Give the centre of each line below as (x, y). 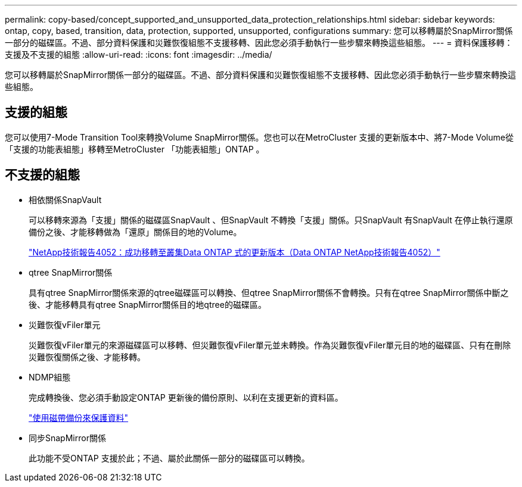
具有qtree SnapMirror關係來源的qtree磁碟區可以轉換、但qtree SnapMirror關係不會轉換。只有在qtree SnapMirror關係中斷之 (269, 292)
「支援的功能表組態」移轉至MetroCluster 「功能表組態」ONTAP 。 (135, 149)
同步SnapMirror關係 (67, 438)
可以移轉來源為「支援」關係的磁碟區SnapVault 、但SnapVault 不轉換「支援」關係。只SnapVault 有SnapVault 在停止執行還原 (271, 220)
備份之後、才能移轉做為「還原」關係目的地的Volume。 (135, 232)
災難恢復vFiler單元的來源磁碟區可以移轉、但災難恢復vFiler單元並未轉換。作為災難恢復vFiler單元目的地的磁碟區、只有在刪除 (270, 345)
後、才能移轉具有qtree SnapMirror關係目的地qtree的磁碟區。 (147, 304)
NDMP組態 (50, 377)
